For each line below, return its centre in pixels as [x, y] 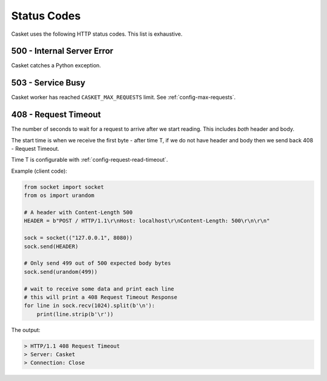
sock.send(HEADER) [51, 246]
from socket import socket [64, 187]
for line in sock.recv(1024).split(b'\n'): [90, 306]
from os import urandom [59, 196]
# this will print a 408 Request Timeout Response [101, 297]
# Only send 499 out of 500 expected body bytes [97, 263]
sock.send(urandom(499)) [61, 272]
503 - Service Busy [48, 83]
